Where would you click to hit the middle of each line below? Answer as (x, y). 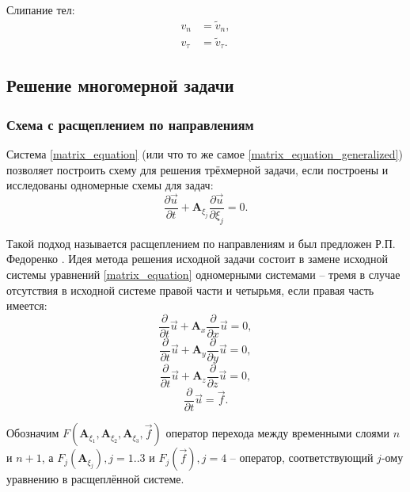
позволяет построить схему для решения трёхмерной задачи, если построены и (197, 169)
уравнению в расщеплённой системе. (95, 479)
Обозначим (33, 433)
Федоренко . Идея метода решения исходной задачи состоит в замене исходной (197, 259)
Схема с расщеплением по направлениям (130, 124)
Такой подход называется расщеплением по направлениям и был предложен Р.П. (201, 243)
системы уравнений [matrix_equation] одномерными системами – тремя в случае (203, 275)
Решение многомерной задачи (120, 85)
